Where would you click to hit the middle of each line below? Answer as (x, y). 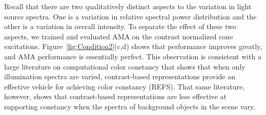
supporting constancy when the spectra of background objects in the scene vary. (130, 106)
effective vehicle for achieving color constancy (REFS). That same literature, (125, 86)
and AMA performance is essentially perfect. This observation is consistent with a (133, 56)
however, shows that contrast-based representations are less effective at (115, 96)
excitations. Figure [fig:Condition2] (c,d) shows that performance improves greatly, (133, 46)
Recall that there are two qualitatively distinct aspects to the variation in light (128, 6)
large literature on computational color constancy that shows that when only (125, 66)
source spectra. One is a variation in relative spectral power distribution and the (130, 16)
